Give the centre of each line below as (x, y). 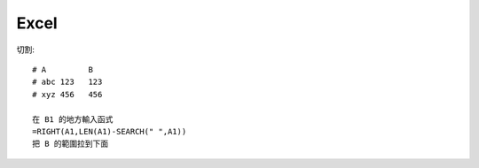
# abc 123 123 (67, 82)
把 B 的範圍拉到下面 (71, 144)
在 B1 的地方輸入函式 (73, 119)
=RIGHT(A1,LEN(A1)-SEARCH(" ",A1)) (110, 131)
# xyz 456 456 (67, 94)
